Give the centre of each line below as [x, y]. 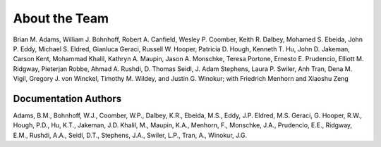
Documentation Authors [67, 98]
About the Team [61, 18]
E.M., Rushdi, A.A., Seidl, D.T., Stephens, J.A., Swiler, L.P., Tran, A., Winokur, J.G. [130, 135]
